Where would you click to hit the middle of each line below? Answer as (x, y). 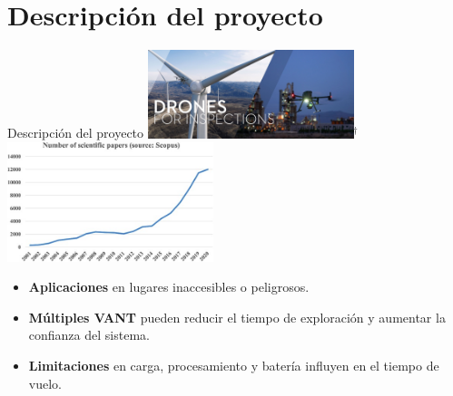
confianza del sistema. (89, 335)
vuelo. (45, 383)
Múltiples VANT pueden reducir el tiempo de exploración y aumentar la (237, 317)
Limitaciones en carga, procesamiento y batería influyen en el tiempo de (234, 365)
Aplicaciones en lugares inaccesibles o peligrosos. (169, 287)
